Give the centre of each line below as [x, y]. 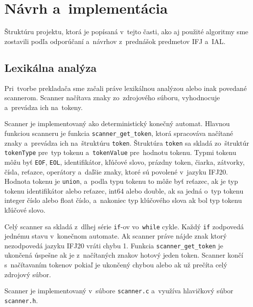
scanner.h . [21, 300]
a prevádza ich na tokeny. [44, 107]
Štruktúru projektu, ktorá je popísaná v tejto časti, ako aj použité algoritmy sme [126, 32]
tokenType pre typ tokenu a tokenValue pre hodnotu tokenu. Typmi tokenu [120, 152]
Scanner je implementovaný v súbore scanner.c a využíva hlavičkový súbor [119, 291]
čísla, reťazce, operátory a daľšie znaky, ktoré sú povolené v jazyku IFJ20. [116, 171]
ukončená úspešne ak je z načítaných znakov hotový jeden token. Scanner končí [124, 255]
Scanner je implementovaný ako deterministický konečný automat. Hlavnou [117, 123]
